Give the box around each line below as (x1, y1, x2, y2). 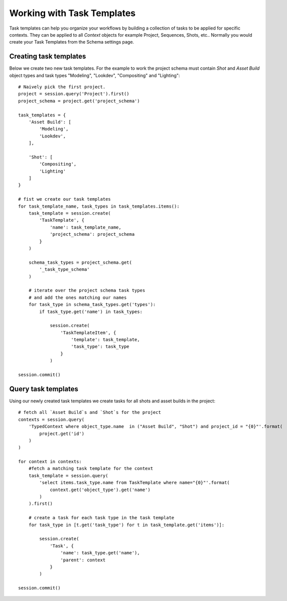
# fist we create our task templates (18, 196, 111, 202)
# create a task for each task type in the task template (28, 515, 175, 521)
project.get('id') (39, 430, 85, 436)
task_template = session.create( (28, 211, 111, 216)
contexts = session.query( (18, 416, 85, 422)
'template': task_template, (71, 337, 140, 343)
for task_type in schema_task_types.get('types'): (28, 302, 156, 308)
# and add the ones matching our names (28, 294, 127, 300)
